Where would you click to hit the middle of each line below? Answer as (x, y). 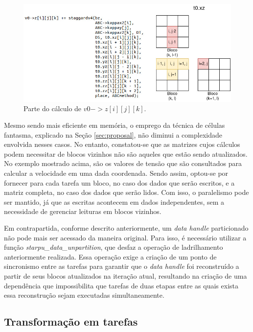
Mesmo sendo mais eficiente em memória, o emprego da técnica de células (115, 125)
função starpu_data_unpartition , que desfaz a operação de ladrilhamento (114, 247)
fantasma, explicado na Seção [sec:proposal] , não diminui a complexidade (113, 134)
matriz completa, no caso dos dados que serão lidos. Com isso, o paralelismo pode (126, 192)
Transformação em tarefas (71, 321)
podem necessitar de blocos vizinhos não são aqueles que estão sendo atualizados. (126, 154)
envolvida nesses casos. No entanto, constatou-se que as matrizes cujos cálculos (122, 144)
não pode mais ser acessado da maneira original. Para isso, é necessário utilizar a (125, 237)
